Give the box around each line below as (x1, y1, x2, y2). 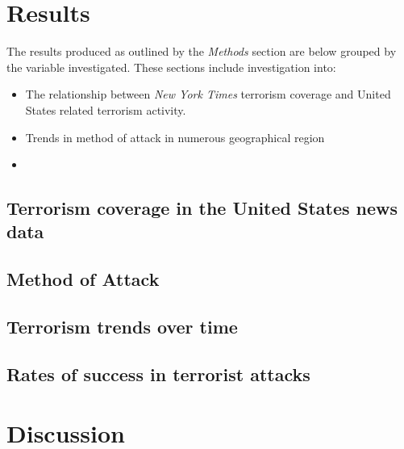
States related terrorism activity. (25, 101, 186, 118)
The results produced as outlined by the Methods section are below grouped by (6, 43, 397, 60)
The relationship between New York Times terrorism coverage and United (25, 86, 391, 103)
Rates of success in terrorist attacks (6, 361, 310, 386)
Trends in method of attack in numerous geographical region (25, 128, 325, 145)
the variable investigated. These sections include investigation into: (6, 58, 336, 75)
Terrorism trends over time (6, 314, 238, 339)
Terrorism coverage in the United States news (6, 195, 398, 220)
